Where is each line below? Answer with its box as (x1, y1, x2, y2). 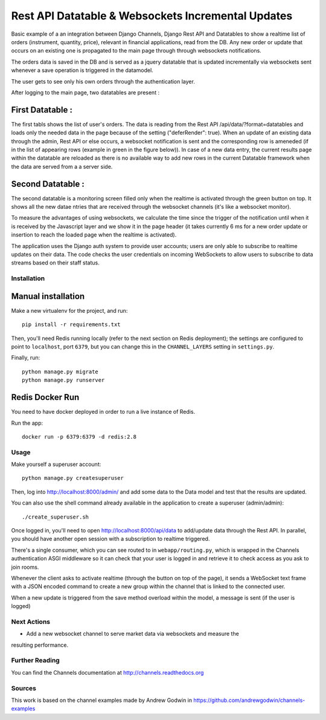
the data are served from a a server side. (11, 163, 113, 170)
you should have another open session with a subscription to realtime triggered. (11, 535, 210, 543)
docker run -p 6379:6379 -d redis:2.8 (22, 433, 137, 440)
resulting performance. (11, 641, 69, 649)
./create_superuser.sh (22, 513, 89, 520)
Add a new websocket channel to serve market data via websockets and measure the (26, 630, 240, 638)
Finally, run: (11, 354, 40, 361)
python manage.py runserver (22, 377, 105, 384)
